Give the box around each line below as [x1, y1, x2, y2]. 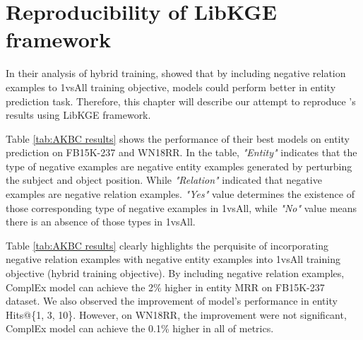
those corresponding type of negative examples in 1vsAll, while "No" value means [6, 200, 357, 215]
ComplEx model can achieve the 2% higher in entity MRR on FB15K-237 [6, 279, 325, 294]
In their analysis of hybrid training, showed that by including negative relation [6, 66, 346, 81]
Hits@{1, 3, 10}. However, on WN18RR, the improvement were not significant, [6, 307, 347, 322]
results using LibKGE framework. [6, 107, 151, 122]
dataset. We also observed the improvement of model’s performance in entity [6, 293, 338, 308]
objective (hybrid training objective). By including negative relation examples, [6, 266, 345, 281]
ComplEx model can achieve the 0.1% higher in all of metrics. [6, 321, 274, 336]
